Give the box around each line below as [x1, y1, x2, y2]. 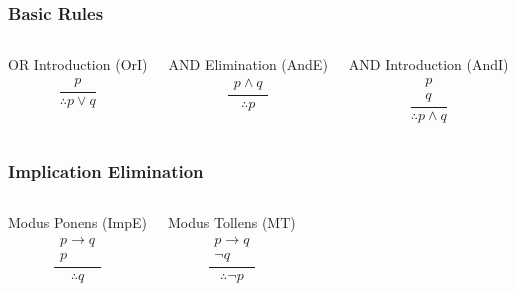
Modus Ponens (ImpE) [8, 212, 148, 233]
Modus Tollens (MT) [168, 212, 296, 233]
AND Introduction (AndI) [348, 54, 509, 75]
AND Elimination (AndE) [168, 54, 328, 75]
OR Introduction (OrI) [8, 54, 148, 75]
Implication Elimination [8, 158, 204, 183]
